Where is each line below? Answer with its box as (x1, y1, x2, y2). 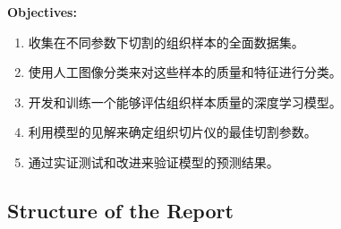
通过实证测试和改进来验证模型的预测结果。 (28, 152, 279, 171)
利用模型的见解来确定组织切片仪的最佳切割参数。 (28, 123, 317, 141)
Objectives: (7, 3, 77, 21)
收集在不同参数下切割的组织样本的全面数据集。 (28, 32, 304, 51)
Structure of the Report (7, 196, 234, 224)
